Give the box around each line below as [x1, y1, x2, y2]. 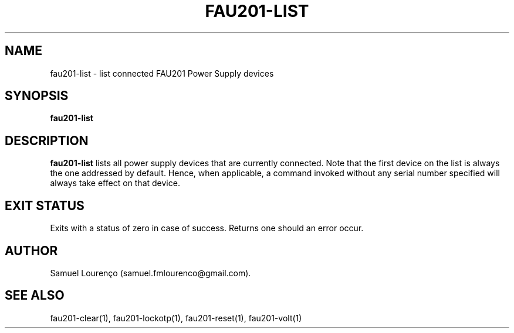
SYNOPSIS [5, 88, 69, 104]
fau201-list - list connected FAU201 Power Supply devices [50, 68, 274, 78]
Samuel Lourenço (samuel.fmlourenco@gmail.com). [50, 267, 251, 278]
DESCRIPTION [5, 133, 89, 148]
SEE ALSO [5, 288, 65, 303]
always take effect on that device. [50, 178, 180, 188]
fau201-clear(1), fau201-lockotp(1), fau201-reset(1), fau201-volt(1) [50, 313, 302, 323]
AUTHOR [5, 243, 58, 258]
